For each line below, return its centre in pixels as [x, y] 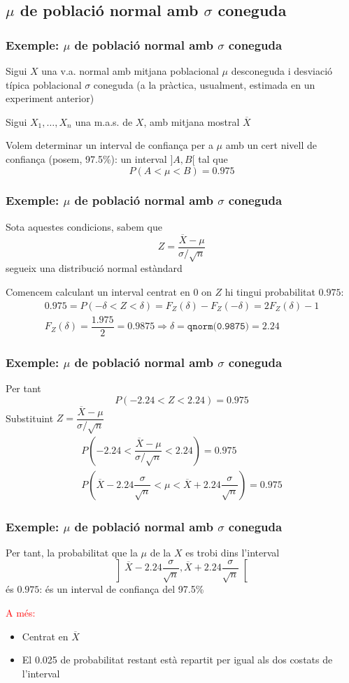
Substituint [30, 418]
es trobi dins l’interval [233, 552]
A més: [21, 613]
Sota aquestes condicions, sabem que [84, 226]
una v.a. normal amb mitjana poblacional [130, 71]
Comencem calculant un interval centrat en [98, 292]
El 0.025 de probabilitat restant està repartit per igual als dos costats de [177, 660]
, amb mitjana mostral [192, 121]
